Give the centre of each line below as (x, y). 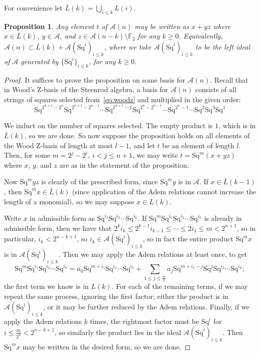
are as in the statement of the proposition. (124, 164)
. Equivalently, (201, 36)
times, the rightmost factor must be (144, 321)
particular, (20, 239)
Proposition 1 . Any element (49, 26)
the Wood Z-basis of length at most (58, 145)
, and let (142, 145)
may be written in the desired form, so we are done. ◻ (107, 346)
